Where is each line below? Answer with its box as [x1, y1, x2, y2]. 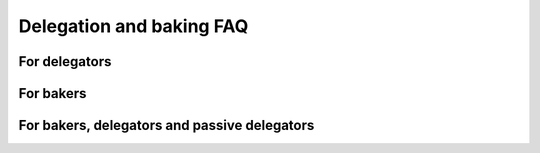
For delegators [18, 53, 112, 70]
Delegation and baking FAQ [18, 15, 249, 37]
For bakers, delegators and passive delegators [18, 117, 315, 134]
